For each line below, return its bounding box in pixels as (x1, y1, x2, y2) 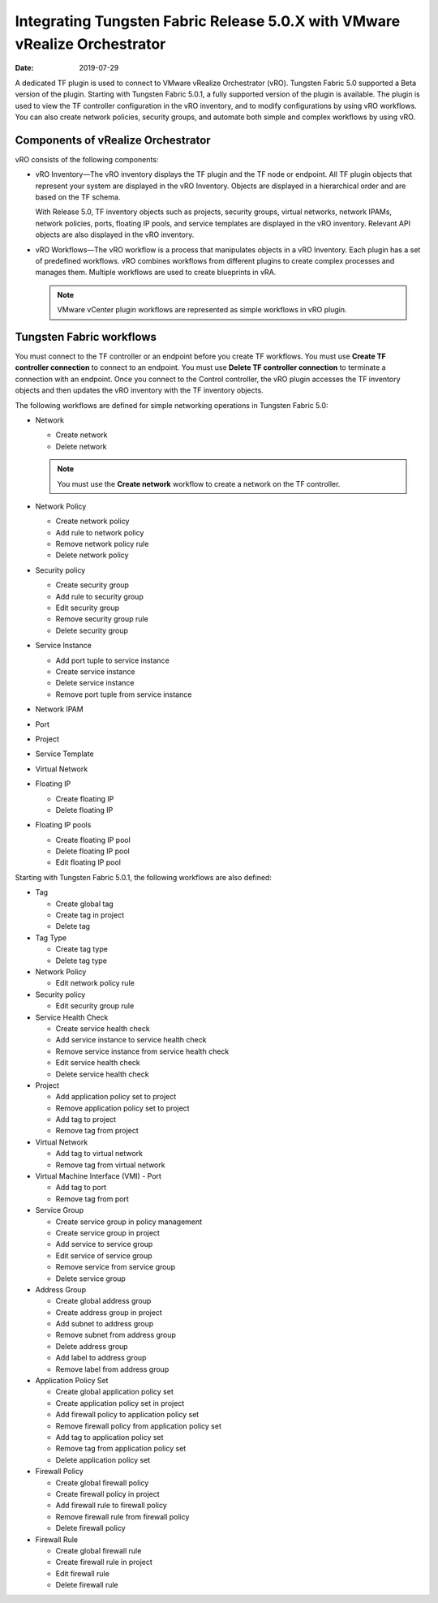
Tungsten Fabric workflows (15, 329, 157, 344)
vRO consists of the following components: (15, 154, 159, 164)
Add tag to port (55, 1183, 107, 1193)
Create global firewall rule (55, 1545, 142, 1555)
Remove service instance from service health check (55, 1046, 230, 1056)
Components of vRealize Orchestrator (15, 133, 211, 147)
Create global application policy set (55, 1387, 174, 1397)
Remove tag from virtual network (55, 1160, 165, 1170)
